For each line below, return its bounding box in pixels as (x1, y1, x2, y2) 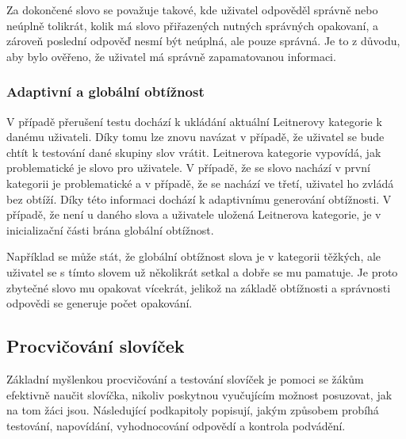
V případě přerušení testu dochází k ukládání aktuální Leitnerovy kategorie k (6, 113, 382, 129)
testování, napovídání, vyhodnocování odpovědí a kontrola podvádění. (6, 417, 346, 433)
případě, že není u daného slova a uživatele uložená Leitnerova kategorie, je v (6, 206, 381, 223)
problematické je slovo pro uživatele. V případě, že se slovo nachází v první (6, 159, 370, 176)
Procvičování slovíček (6, 334, 185, 358)
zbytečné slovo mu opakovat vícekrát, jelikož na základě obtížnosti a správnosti (6, 279, 391, 296)
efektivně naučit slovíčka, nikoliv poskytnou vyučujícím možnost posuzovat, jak (6, 386, 393, 403)
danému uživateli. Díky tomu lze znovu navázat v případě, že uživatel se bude (6, 128, 385, 145)
